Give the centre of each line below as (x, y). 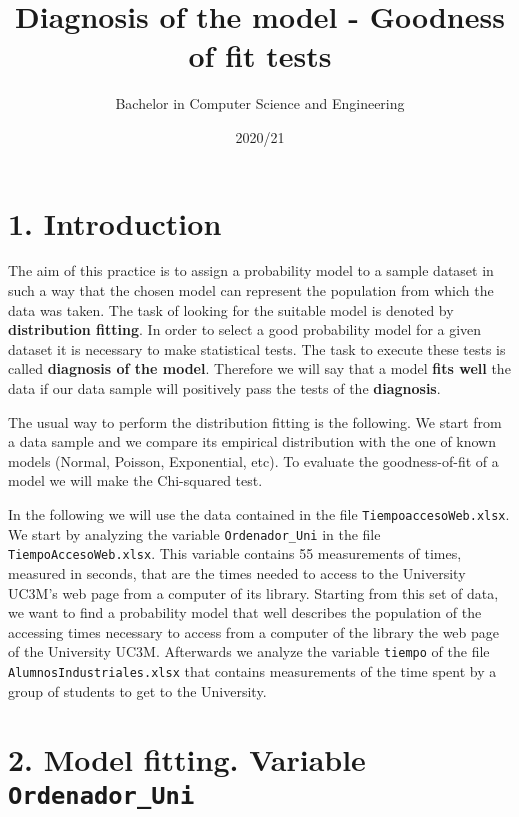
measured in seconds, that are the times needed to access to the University (237, 572)
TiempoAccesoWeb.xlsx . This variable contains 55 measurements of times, (235, 553)
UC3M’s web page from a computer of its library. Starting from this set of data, (253, 592)
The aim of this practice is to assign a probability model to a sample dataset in (251, 270)
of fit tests (260, 55)
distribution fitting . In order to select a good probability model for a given (245, 329)
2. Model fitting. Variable (187, 759)
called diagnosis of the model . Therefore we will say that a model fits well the (259, 368)
